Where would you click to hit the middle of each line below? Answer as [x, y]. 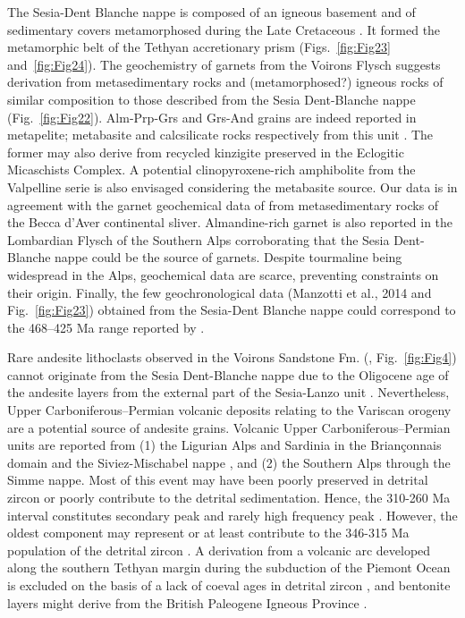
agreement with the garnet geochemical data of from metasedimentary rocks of [223, 204]
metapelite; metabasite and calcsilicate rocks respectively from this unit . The [220, 135]
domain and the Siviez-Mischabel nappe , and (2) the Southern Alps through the [229, 462]
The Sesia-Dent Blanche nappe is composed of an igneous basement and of [211, 12]
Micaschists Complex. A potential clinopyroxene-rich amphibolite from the [211, 169]
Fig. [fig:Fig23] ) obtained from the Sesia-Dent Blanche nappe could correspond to [232, 310]
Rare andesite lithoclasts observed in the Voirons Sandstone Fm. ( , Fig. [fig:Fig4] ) [232, 357]
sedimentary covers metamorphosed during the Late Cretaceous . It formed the [224, 29]
